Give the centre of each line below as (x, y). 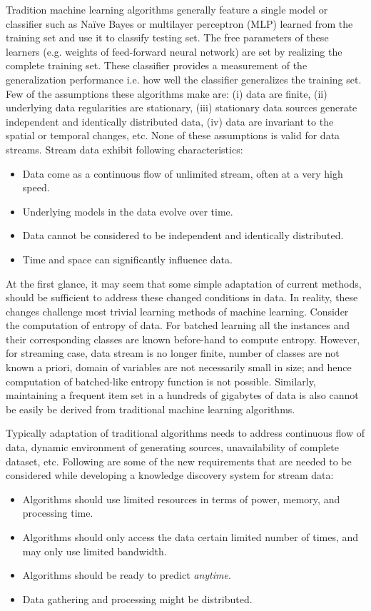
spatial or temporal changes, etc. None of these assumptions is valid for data (173, 135)
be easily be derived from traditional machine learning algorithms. (151, 409)
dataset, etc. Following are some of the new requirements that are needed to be (179, 461)
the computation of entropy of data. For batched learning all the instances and (178, 325)
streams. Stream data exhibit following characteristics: (124, 149)
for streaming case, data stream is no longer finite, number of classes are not (173, 353)
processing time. (58, 513)
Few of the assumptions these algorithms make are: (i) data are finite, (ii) (167, 93)
